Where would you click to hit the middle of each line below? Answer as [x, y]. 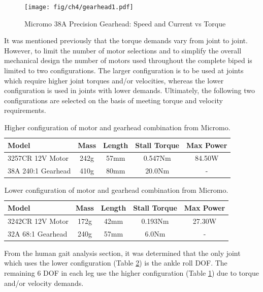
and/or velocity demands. [44, 283]
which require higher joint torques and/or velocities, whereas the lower [114, 80]
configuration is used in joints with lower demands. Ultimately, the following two [129, 90]
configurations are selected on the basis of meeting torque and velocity [113, 100]
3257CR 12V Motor [38, 158]
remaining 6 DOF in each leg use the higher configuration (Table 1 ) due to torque [131, 272]
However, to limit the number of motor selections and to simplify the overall [123, 50]
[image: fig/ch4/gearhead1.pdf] [79, 7]
